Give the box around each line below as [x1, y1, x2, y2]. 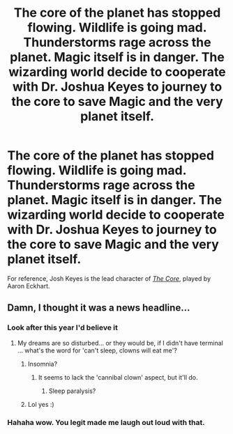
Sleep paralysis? [48, 387, 96, 395]
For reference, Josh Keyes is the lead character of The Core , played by [7, 274, 211, 283]
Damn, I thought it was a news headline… [7, 302, 190, 314]
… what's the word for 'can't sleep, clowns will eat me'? [17, 346, 178, 355]
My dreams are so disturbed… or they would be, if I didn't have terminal [17, 339, 223, 347]
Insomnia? [27, 359, 58, 368]
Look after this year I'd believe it [7, 323, 119, 332]
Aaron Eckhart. [7, 281, 50, 290]
